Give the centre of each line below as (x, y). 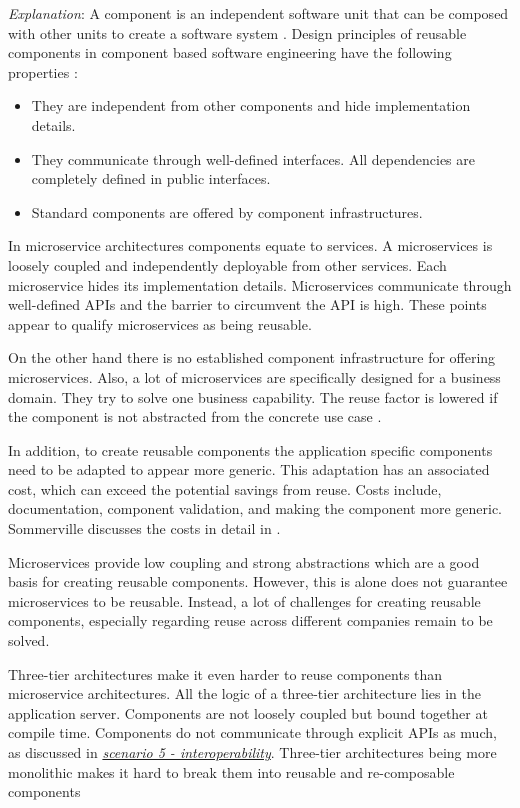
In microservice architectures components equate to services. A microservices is (250, 245)
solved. (29, 640)
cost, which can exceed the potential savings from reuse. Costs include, (225, 488)
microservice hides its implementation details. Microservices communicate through (260, 284)
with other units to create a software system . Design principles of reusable (237, 32)
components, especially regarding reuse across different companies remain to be (250, 620)
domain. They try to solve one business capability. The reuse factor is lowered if (253, 396)
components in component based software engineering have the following (230, 52)
